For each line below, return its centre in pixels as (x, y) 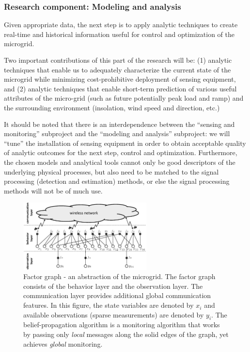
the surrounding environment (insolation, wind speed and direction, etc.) (112, 107)
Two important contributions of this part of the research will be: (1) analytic (118, 60)
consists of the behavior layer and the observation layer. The (113, 286)
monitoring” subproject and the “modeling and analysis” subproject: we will (117, 133)
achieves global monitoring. (63, 343)
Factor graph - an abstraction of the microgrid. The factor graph (119, 276)
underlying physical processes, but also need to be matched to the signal (111, 171)
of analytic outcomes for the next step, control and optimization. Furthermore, (121, 152)
